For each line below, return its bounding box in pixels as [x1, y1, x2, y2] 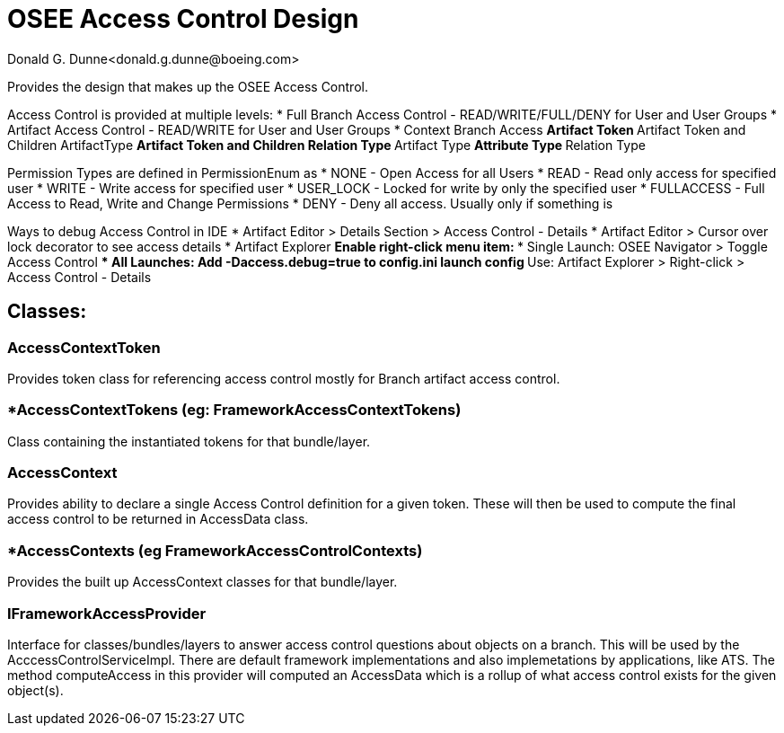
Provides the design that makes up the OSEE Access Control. [7, 78, 368, 94]
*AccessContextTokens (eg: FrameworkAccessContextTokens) [7, 401, 462, 419]
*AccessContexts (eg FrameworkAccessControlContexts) [7, 541, 423, 560]
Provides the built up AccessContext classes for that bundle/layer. [7, 574, 398, 590]
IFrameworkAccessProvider [7, 604, 207, 623]
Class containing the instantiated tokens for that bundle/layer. [7, 433, 371, 449]
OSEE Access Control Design [7, 4, 359, 34]
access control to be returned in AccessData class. [7, 511, 309, 527]
